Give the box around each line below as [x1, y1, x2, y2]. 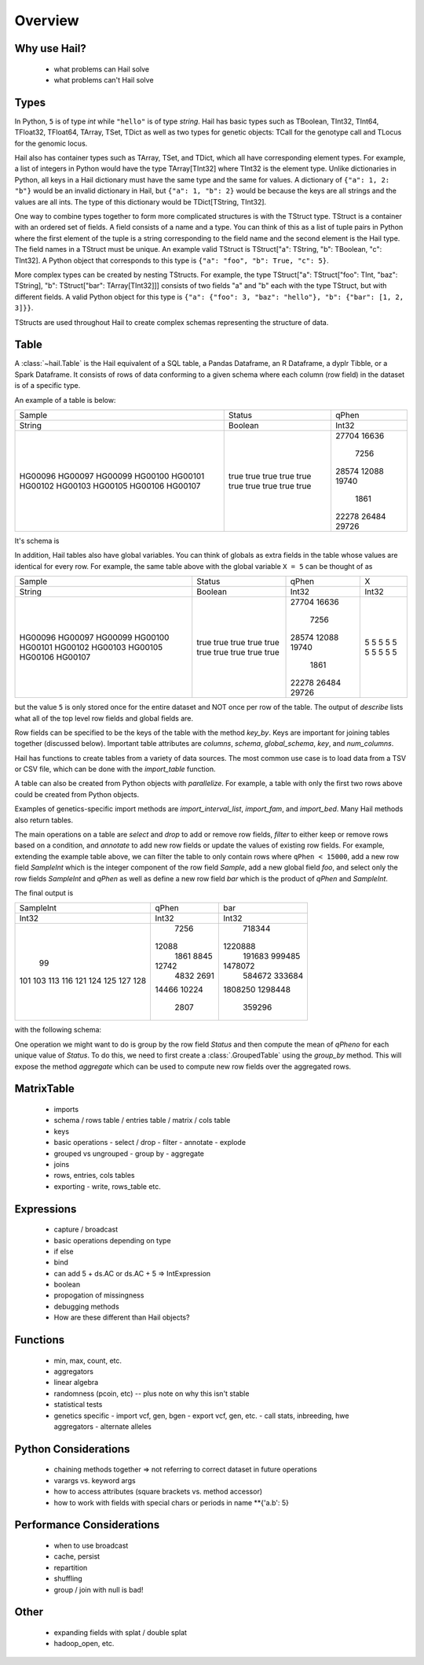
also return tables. [14, 815, 74, 825]
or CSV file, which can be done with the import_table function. [14, 764, 216, 774]
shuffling [53, 1574, 82, 1583]
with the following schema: [14, 1025, 102, 1035]
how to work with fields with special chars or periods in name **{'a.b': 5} [53, 1497, 290, 1507]
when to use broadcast [53, 1541, 129, 1550]
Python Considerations [14, 1442, 130, 1456]
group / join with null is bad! [53, 1585, 144, 1594]
